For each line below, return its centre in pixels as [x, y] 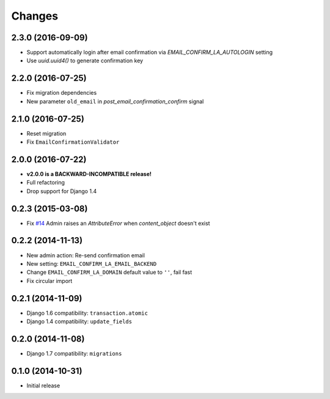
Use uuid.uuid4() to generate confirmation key [85, 60]
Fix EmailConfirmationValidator [73, 142]
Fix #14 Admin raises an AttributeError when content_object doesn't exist [118, 223]
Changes [35, 16]
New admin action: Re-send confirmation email [86, 255]
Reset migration [46, 133]
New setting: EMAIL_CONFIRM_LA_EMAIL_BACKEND [92, 263]
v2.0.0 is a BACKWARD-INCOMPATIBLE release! [89, 174]
